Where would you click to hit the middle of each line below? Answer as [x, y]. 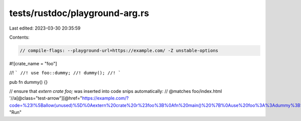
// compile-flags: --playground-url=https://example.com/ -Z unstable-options [119, 50]
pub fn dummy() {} [28, 82]
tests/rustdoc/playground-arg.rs [79, 13]
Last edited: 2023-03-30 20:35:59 [45, 28]
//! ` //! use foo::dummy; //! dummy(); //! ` [65, 73]
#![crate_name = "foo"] [33, 63]
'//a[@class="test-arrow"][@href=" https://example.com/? [69, 98]
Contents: [19, 37]
